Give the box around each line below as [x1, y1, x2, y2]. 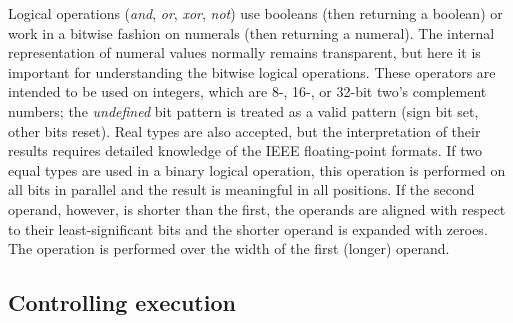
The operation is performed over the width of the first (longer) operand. [8, 238, 450, 259]
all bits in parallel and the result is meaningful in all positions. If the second [8, 179, 475, 200]
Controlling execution [8, 287, 236, 318]
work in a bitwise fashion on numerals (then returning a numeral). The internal [8, 22, 495, 43]
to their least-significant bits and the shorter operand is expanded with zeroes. [8, 218, 488, 239]
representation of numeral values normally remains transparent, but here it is [8, 42, 481, 63]
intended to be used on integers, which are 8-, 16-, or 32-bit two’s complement [8, 81, 487, 102]
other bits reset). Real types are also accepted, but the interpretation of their [8, 120, 481, 141]
